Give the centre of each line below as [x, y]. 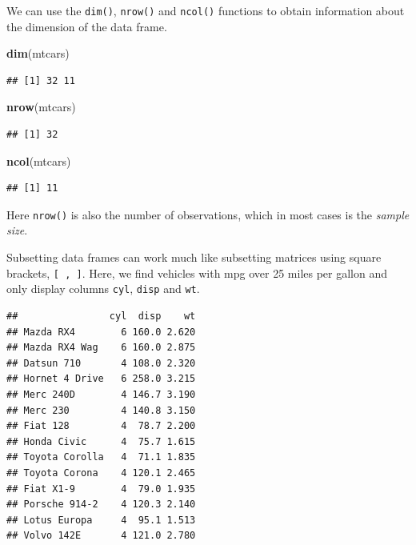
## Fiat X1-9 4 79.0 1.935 [101, 489]
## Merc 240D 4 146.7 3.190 [101, 394]
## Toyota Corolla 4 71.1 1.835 [101, 457]
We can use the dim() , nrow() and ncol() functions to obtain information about [206, 10]
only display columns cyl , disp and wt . [103, 289]
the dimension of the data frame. [87, 26]
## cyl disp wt [101, 316]
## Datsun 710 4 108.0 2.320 [101, 363]
